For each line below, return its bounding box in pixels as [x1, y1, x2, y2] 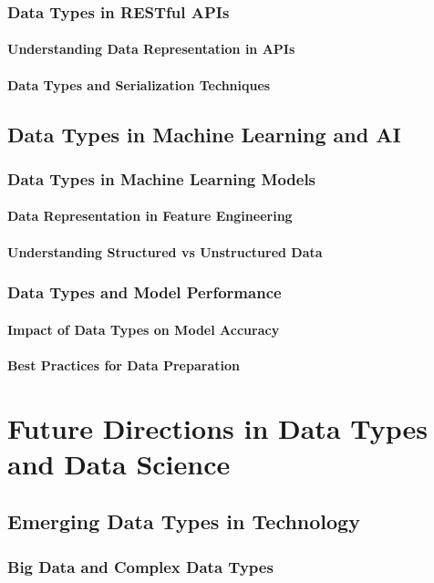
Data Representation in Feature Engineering [7, 206, 293, 225]
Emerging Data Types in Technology [7, 507, 360, 536]
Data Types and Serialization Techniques [7, 75, 271, 94]
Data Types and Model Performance [7, 281, 282, 304]
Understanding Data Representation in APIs [7, 39, 295, 58]
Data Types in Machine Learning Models [7, 167, 316, 190]
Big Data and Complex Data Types [7, 555, 274, 578]
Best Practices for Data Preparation [7, 355, 240, 374]
